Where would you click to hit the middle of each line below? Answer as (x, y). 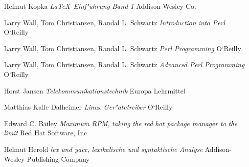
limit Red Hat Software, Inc (45, 133)
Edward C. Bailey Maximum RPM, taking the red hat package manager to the (121, 123)
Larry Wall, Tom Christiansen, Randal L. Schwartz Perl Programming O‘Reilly (123, 48)
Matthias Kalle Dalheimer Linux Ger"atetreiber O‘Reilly (88, 107)
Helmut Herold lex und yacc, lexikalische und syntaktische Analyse (103, 149)
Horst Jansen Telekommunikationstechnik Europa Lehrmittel (95, 90)
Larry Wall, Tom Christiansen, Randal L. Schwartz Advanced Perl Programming (124, 65)
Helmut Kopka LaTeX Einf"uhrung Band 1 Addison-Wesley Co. (100, 6)
